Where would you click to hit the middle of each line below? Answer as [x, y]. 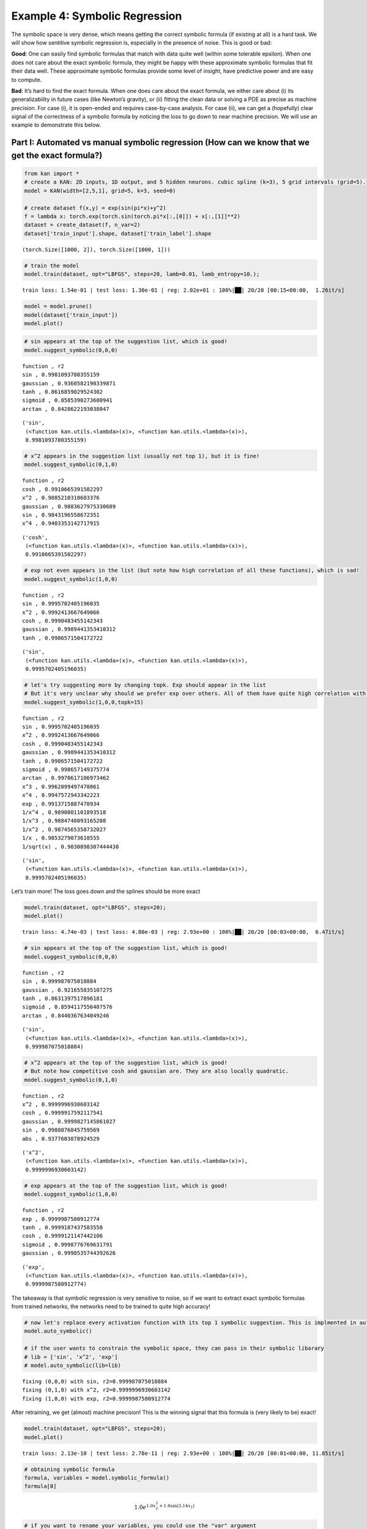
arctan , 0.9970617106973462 [66, 778]
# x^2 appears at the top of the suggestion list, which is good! [126, 1062]
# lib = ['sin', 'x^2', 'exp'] [71, 1357]
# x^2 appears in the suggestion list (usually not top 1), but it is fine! [142, 456]
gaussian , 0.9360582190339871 [69, 383]
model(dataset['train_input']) [71, 315]
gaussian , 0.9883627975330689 [69, 506]
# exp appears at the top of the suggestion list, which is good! [126, 1186]
